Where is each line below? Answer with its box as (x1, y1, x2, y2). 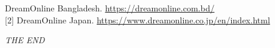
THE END (5, 34, 45, 46)
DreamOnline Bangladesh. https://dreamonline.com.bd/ (5, 2, 215, 14)
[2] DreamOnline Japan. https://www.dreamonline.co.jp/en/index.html (5, 13, 270, 26)
